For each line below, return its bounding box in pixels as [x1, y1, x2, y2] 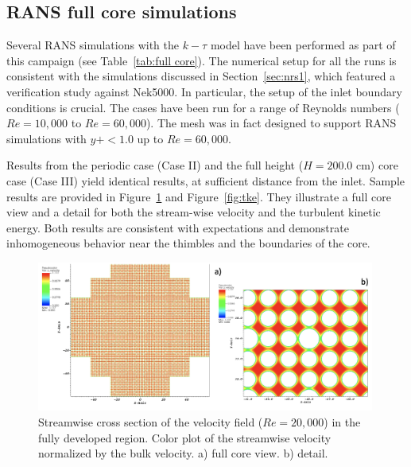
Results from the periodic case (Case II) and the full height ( [6, 157, 304, 173]
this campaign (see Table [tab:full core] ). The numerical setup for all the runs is [6, 52, 397, 68]
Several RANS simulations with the [6, 37, 179, 53]
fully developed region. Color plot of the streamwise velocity [38, 429, 332, 446]
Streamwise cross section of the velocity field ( [38, 414, 263, 430]
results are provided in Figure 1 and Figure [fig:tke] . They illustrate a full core [6, 188, 391, 204]
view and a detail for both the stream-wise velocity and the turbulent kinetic [6, 204, 381, 220]
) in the [324, 414, 361, 430]
